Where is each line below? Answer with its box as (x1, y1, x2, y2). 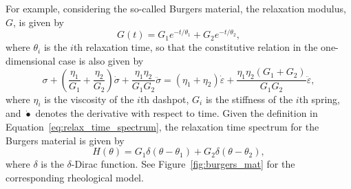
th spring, (299, 91, 340, 106)
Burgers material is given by (6, 133, 125, 147)
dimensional (6, 53, 56, 67)
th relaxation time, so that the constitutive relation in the (73, 40, 318, 54)
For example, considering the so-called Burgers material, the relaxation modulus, (6, 1, 346, 15)
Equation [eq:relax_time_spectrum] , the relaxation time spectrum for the (6, 120, 319, 134)
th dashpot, (140, 91, 189, 106)
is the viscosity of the (44, 91, 134, 106)
